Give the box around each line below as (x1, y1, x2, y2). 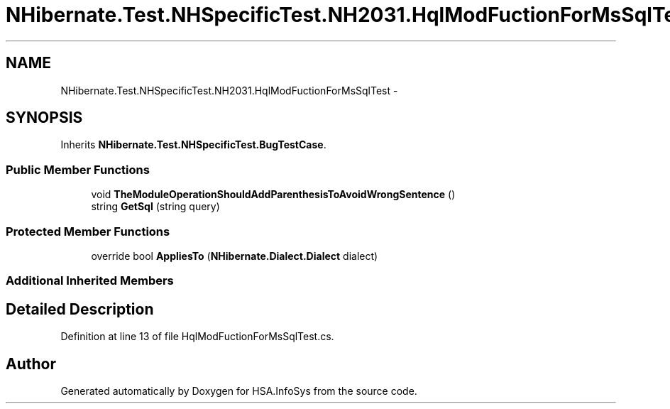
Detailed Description (6, 300, 154, 318)
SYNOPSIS (6, 109, 83, 127)
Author (6, 354, 56, 373)
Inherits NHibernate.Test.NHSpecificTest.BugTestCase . (60, 138, 326, 151)
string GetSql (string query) (91, 200, 220, 213)
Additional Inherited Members (6, 273, 174, 288)
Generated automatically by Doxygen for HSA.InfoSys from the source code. (60, 385, 417, 397)
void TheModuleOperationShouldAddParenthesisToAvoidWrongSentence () (91, 188, 456, 201)
